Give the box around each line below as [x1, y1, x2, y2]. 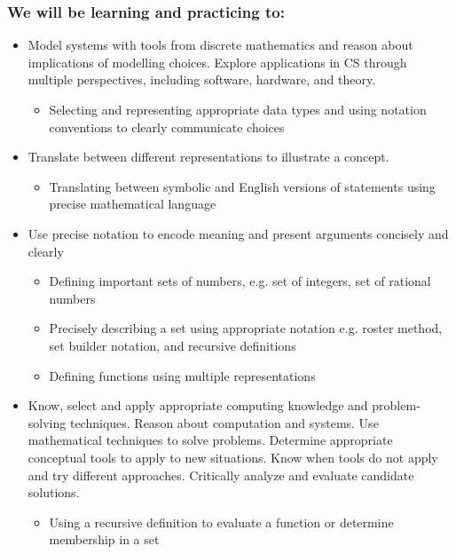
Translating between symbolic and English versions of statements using [49, 177, 436, 195]
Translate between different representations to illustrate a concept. [28, 147, 389, 166]
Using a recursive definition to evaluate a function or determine [49, 512, 394, 531]
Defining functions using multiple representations [49, 366, 316, 384]
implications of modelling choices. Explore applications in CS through [28, 52, 407, 71]
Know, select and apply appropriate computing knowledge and [28, 396, 368, 415]
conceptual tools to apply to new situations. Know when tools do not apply [28, 447, 438, 466]
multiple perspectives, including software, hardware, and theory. [28, 70, 376, 89]
